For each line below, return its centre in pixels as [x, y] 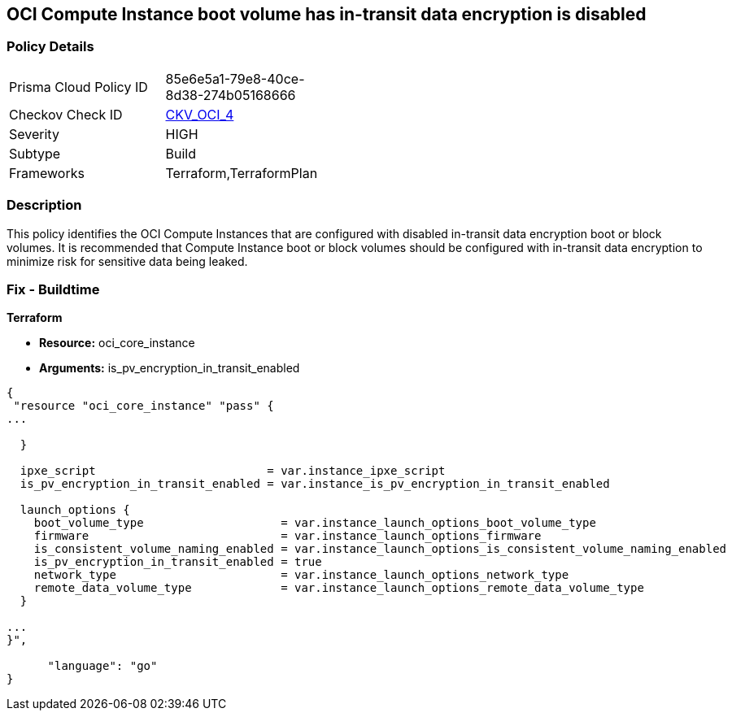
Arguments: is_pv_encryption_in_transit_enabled [170, 368]
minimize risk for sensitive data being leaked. [127, 261]
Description [44, 205]
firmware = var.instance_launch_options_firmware [288, 536]
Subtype [35, 153]
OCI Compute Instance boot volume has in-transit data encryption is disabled [327, 14]
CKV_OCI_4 [200, 114]
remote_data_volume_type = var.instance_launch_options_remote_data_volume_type [339, 588]
